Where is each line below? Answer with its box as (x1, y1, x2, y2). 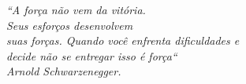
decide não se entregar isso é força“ (6, 47, 177, 64)
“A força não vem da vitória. (6, 2, 146, 17)
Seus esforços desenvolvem (6, 16, 133, 33)
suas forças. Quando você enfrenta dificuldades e (6, 32, 240, 49)
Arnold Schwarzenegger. (6, 63, 121, 79)
